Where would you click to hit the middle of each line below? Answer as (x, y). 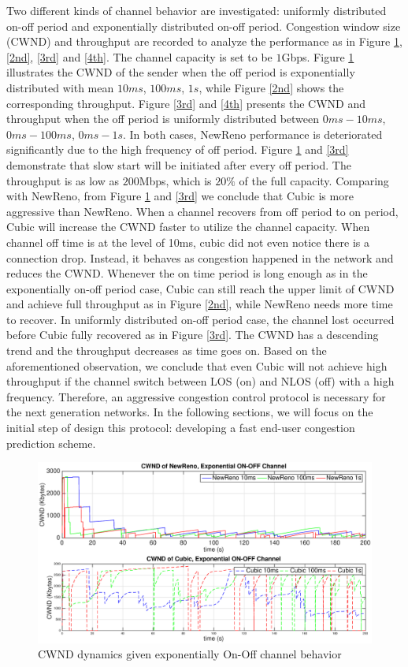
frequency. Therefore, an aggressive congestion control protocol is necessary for (196, 396)
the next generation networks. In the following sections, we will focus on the (190, 412)
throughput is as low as (63, 180)
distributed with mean (60, 87)
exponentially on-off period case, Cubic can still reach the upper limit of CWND (200, 288)
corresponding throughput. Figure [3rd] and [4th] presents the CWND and (186, 103)
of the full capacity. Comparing (314, 180)
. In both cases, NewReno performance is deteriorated (253, 134)
